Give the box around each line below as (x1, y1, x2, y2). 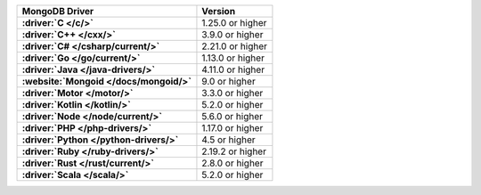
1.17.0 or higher (201, 122, 264, 134)
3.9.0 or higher (201, 28, 264, 40)
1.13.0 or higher (201, 52, 265, 64)
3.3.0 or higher (201, 87, 264, 99)
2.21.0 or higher (201, 40, 267, 53)
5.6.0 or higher (201, 110, 263, 122)
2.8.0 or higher (201, 157, 264, 169)
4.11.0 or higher (201, 63, 265, 76)
